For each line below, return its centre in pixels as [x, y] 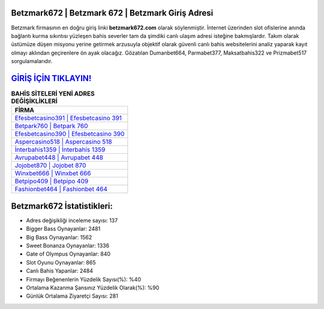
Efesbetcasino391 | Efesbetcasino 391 [68, 118]
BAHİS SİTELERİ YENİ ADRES [53, 94]
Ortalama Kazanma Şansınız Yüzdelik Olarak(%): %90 [93, 288]
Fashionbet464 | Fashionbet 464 [61, 189]
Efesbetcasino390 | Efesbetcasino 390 [70, 134]
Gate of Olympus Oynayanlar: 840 [68, 254]
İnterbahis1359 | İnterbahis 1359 [60, 150]
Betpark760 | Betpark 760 [51, 126]
